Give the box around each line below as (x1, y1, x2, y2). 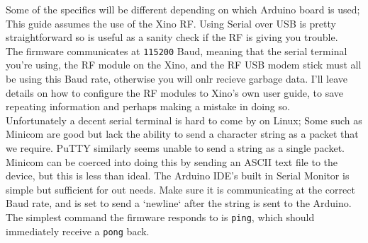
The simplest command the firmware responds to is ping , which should (6, 209, 315, 224)
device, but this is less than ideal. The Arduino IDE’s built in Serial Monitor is (6, 168, 350, 183)
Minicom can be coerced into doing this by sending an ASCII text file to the (6, 154, 338, 169)
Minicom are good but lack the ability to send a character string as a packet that (6, 126, 359, 141)
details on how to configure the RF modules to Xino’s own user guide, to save (6, 85, 344, 100)
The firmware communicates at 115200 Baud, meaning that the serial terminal (6, 43, 347, 58)
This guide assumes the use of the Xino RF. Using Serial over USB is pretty (6, 16, 336, 30)
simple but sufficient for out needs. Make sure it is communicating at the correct (6, 182, 355, 196)
